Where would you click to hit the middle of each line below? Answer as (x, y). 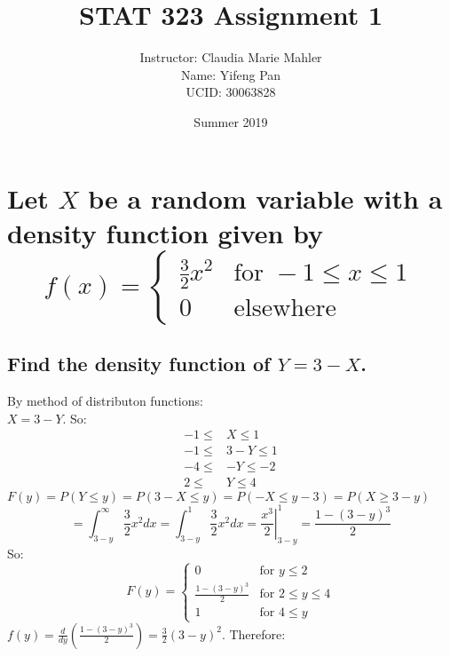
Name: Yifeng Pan (231, 74)
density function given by (166, 232)
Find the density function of (139, 364)
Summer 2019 (231, 121)
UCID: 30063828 (231, 92)
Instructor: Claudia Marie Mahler (231, 57)
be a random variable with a (265, 198)
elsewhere (285, 309)
